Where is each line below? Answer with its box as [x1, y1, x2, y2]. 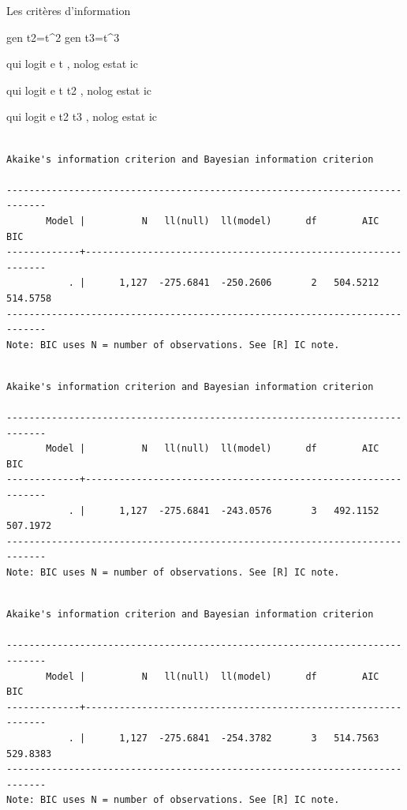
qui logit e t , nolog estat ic [6, 55, 138, 72]
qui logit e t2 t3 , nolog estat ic [6, 108, 158, 125]
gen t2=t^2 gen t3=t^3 [6, 28, 120, 45]
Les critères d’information [6, 2, 131, 18]
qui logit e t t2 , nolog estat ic [6, 81, 152, 98]
